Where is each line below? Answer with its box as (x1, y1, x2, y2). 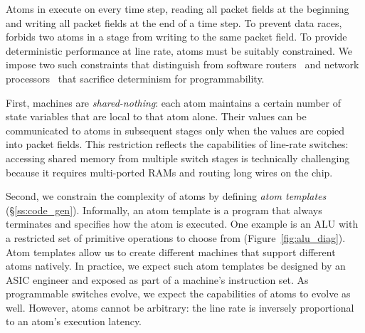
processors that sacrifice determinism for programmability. (6, 70, 265, 85)
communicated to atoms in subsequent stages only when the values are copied (6, 122, 345, 137)
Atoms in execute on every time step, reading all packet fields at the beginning (6, 1, 349, 16)
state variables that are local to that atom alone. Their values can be (6, 109, 307, 124)
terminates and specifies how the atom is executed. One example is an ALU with (6, 216, 359, 231)
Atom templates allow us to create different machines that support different (6, 244, 336, 259)
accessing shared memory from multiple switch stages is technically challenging (6, 150, 350, 165)
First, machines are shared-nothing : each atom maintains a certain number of (6, 95, 342, 110)
